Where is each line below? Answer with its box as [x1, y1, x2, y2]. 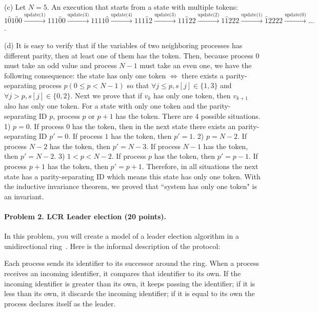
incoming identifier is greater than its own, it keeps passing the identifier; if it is [4, 278, 255, 288]
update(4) [111, 12, 133, 17]
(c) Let [4, 2, 26, 12]
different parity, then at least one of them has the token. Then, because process [4, 50, 253, 60]
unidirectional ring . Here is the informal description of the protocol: [4, 240, 221, 251]
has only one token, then [153, 90, 231, 100]
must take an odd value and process [4, 60, 117, 71]
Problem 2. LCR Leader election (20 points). [4, 211, 167, 221]
